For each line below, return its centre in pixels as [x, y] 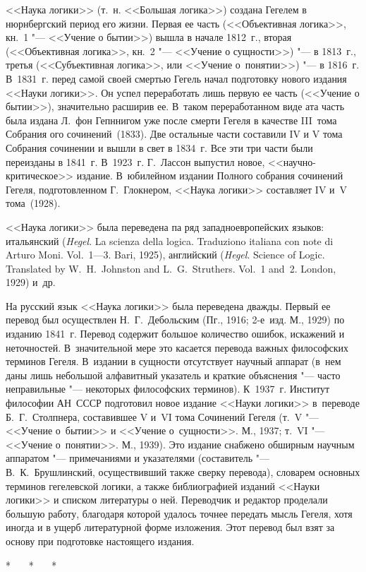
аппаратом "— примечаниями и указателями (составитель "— [138, 458]
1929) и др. [31, 282]
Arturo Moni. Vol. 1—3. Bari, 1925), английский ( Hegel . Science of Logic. [165, 255]
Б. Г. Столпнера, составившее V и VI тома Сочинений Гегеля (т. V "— [163, 416]
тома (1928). [33, 203]
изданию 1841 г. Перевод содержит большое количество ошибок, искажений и [175, 334]
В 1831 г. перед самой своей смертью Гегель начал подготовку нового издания [176, 78]
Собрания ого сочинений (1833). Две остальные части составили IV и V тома [174, 134]
